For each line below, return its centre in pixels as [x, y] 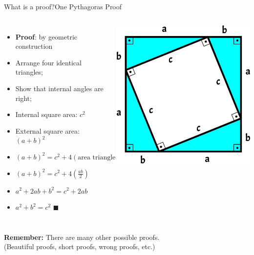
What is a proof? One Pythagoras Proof [63, 6]
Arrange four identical [48, 62]
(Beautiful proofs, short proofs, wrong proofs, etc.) [80, 246]
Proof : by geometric [46, 36]
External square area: [47, 130]
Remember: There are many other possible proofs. [82, 237]
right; [23, 98]
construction [34, 46]
